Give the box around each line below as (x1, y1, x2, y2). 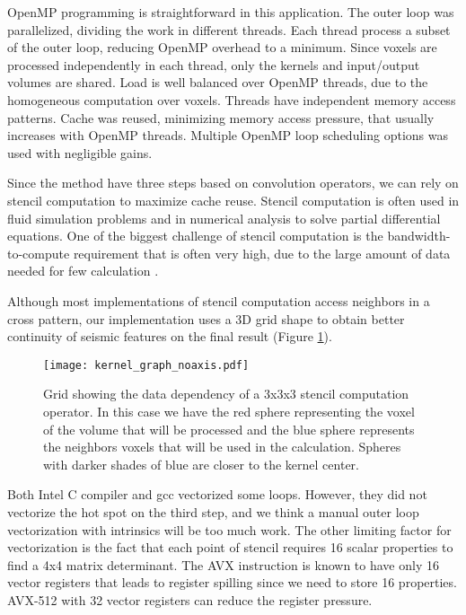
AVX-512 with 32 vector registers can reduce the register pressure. (7, 590, 373, 609)
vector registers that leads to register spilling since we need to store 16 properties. (7, 573, 457, 592)
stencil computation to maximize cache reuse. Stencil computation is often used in (7, 190, 460, 209)
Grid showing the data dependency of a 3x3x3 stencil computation (43, 384, 409, 403)
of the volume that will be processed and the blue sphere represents (43, 419, 415, 438)
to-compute (7, 243, 70, 262)
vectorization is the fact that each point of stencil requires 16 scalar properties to (7, 538, 453, 557)
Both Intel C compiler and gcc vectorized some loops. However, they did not (7, 485, 427, 504)
